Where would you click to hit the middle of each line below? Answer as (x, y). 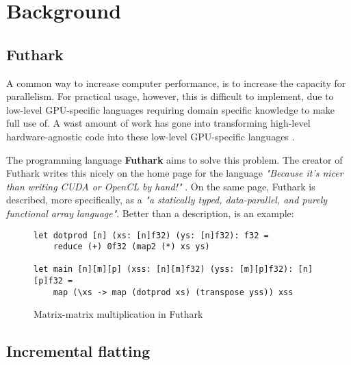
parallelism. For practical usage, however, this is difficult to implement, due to (170, 96)
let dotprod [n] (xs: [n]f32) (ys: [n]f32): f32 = (151, 235)
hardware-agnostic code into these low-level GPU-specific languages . (151, 136)
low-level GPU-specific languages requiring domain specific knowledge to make (171, 109)
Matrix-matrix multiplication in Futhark (118, 314)
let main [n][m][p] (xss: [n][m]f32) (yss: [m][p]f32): (164, 269)
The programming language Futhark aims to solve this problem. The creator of (174, 159)
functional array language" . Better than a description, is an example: (150, 213)
